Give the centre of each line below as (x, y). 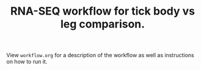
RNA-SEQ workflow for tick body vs (103, 11)
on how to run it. (27, 61)
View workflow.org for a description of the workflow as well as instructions (100, 55)
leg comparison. (103, 24)
